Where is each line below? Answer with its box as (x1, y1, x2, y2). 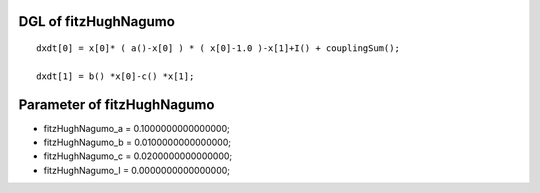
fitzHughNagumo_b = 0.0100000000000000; (43, 136, 232, 149)
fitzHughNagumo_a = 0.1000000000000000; (43, 122, 230, 134)
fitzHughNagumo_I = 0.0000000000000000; (43, 164, 230, 176)
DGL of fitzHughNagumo (18, 13, 175, 30)
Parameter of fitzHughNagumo (18, 96, 215, 113)
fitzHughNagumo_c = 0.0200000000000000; (43, 150, 233, 162)
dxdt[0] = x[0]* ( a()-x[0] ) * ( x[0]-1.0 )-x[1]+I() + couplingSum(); (36, 43, 400, 54)
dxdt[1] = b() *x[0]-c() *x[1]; (36, 70, 195, 82)
